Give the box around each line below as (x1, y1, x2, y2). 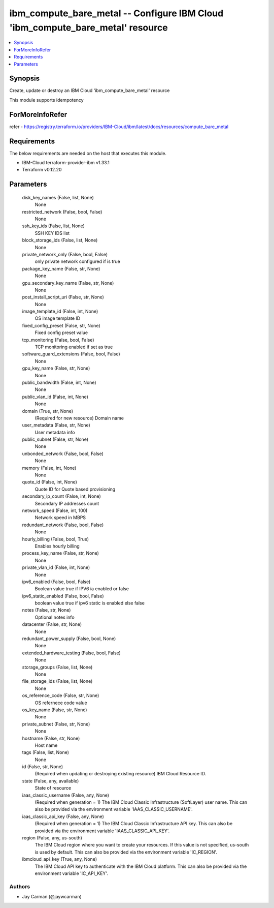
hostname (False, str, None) (22, 735, 80, 741)
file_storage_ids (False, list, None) (22, 678, 93, 684)
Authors (9, 883, 30, 890)
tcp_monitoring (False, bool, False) (22, 337, 94, 343)
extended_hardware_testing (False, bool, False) (22, 650, 121, 656)
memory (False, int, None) (22, 465, 77, 471)
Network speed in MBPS (35, 514, 86, 521)
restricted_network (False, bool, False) (22, 208, 102, 215)
